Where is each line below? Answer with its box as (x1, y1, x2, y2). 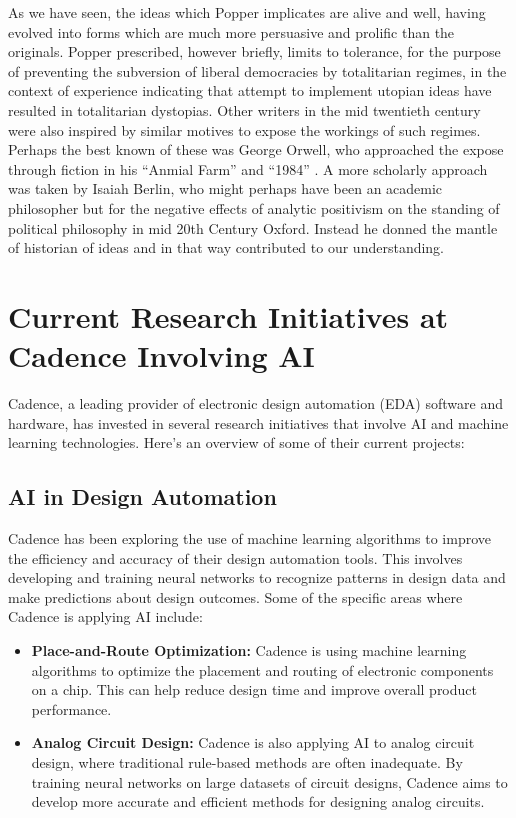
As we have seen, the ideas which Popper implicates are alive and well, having (8, 2, 486, 22)
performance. (31, 698, 112, 719)
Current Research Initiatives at (8, 295, 449, 336)
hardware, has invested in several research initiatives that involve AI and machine (8, 412, 509, 433)
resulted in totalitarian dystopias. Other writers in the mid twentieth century (8, 99, 481, 120)
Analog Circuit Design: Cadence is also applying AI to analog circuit (31, 732, 475, 753)
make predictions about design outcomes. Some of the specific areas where (8, 586, 463, 607)
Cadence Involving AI (8, 335, 315, 376)
